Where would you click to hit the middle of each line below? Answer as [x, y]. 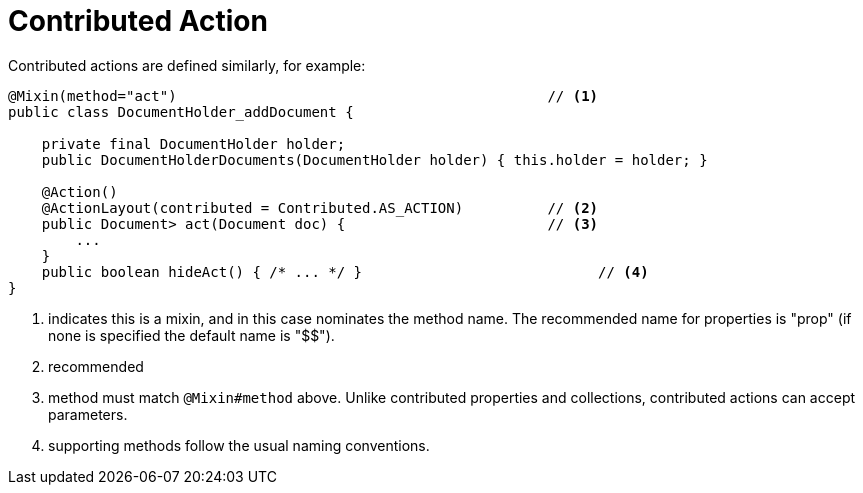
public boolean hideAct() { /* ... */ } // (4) [345, 271]
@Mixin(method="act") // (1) [303, 95]
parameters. [88, 414]
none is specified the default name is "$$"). [191, 335]
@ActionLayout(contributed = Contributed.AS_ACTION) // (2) [320, 207]
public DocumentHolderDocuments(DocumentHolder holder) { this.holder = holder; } [374, 159]
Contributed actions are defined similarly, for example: [187, 65]
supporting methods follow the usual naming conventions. [239, 445]
